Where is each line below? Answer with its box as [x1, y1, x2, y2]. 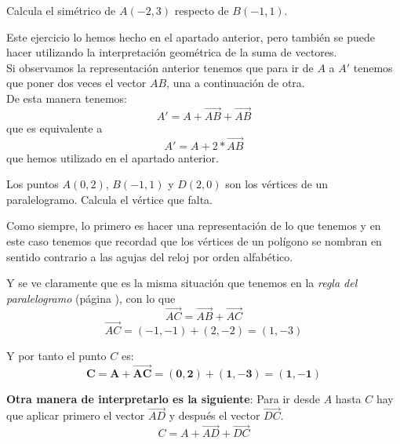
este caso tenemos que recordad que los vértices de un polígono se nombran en [6, 232, 382, 249]
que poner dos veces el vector [6, 75, 147, 91]
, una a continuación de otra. [166, 75, 305, 91]
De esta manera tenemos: [6, 89, 127, 106]
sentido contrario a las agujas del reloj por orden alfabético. [6, 248, 293, 264]
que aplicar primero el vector [6, 407, 145, 424]
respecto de [174, 2, 229, 18]
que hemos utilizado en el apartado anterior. [6, 149, 219, 166]
